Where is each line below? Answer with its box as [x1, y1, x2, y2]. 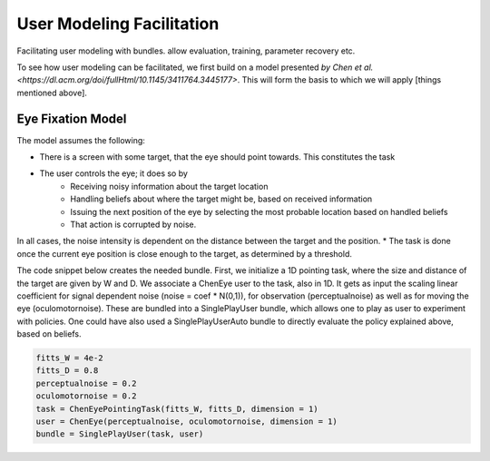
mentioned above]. [16, 87, 88, 98]
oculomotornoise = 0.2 [35, 391, 137, 401]
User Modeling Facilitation [16, 14, 220, 34]
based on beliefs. [16, 329, 82, 339]
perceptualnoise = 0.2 [35, 378, 137, 388]
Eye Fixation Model [16, 111, 127, 126]
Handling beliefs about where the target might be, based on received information [70, 193, 373, 204]
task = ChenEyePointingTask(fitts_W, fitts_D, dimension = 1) [35, 404, 318, 414]
